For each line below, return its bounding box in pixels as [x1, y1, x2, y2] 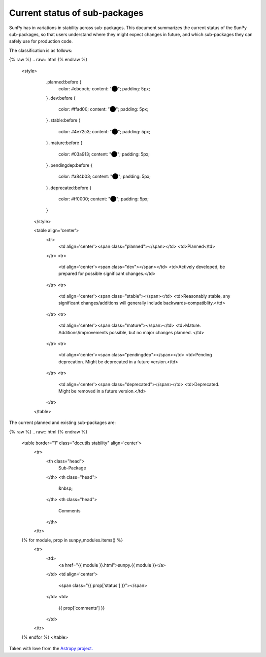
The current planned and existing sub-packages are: [9, 420, 116, 425]
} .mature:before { [46, 140, 83, 146]
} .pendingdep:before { [46, 162, 93, 168]
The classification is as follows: [9, 47, 72, 53]
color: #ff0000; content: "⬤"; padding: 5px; [58, 196, 149, 202]
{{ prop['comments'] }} [58, 605, 105, 611]
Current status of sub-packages [9, 7, 144, 18]
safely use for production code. [9, 39, 73, 44]
